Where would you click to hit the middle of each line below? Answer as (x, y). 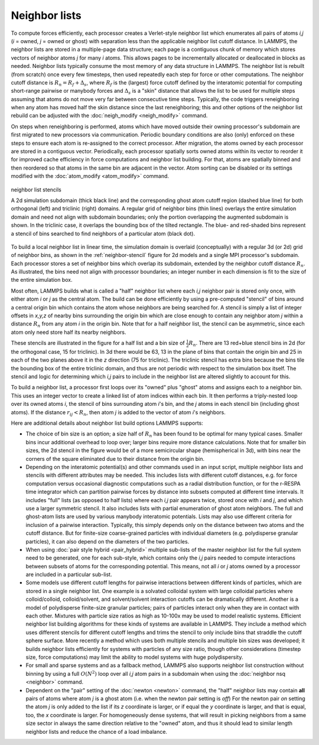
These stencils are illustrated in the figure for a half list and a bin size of (98, 343)
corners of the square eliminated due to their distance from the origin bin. (115, 458)
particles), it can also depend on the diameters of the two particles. (108, 541)
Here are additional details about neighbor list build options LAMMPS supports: (107, 423)
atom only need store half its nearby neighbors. (69, 332)
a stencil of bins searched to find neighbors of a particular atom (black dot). (103, 233)
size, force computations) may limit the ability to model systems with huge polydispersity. (134, 657)
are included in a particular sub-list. (69, 575)
